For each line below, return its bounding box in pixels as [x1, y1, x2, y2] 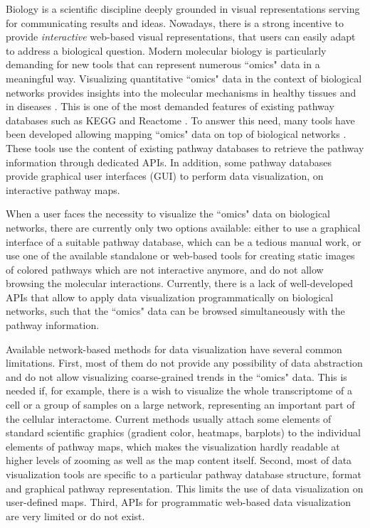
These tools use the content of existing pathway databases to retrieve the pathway [6, 140, 364, 155]
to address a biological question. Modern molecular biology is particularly [6, 43, 327, 58]
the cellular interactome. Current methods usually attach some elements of [6, 411, 332, 426]
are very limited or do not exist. [6, 508, 145, 523]
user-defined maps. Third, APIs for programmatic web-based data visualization [6, 495, 351, 510]
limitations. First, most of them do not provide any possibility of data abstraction [6, 355, 363, 370]
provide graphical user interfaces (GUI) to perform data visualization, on [6, 168, 324, 183]
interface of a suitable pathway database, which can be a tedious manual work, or [6, 234, 361, 249]
